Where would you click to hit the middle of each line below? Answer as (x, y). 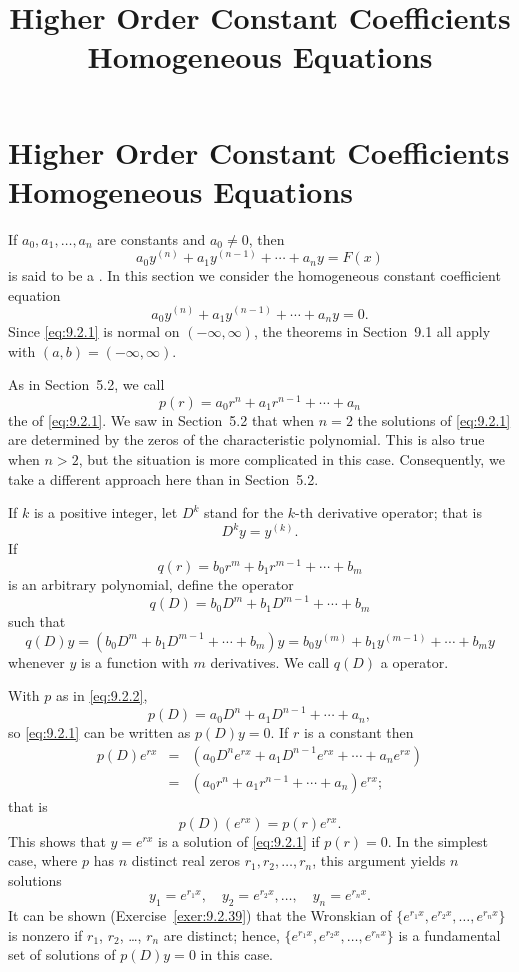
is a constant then (359, 732)
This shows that (57, 840)
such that (37, 621)
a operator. (414, 661)
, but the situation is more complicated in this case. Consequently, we (291, 459)
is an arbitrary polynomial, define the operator (151, 583)
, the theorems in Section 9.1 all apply (372, 330)
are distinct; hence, (221, 934)
